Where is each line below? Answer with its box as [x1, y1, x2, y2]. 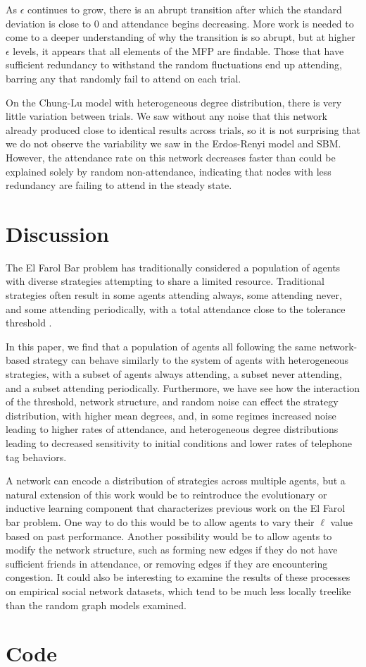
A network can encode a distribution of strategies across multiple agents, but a [6, 473, 346, 488]
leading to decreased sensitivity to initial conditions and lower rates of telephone [6, 435, 353, 450]
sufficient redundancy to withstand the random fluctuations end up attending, [6, 57, 342, 72]
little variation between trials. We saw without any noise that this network [6, 109, 327, 123]
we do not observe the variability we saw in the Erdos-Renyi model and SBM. [6, 136, 341, 151]
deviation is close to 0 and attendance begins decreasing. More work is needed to [6, 16, 354, 30]
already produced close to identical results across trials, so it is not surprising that [6, 122, 360, 137]
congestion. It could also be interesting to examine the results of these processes [6, 570, 351, 585]
